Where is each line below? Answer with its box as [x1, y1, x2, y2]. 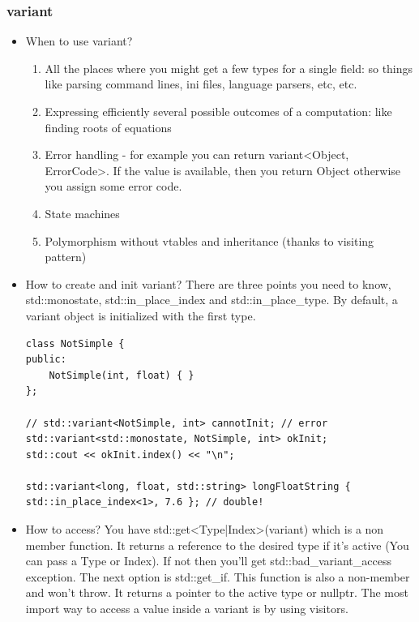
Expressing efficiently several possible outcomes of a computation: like [45, 103, 392, 119]
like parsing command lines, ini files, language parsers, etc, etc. [45, 75, 357, 92]
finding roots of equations [45, 118, 172, 135]
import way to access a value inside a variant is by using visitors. [25, 600, 348, 617]
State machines [45, 204, 120, 221]
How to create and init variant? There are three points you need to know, [25, 275, 391, 292]
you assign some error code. [45, 178, 182, 195]
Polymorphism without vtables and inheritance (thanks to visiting [45, 232, 374, 249]
